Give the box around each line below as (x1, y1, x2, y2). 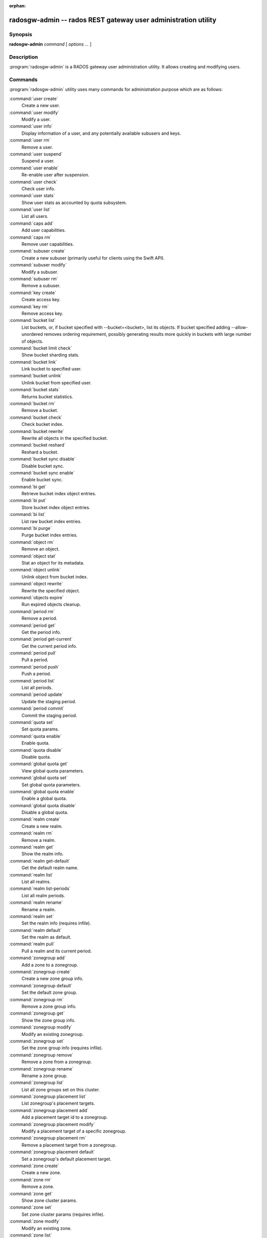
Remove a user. (21, 144, 53, 150)
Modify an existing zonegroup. (21, 1031, 84, 1037)
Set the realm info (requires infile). (21, 920, 91, 926)
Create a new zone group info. (21, 976, 84, 981)
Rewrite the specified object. (21, 587, 80, 594)
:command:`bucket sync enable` (9, 469, 75, 475)
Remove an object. (21, 546, 60, 552)
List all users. (21, 213, 49, 219)
